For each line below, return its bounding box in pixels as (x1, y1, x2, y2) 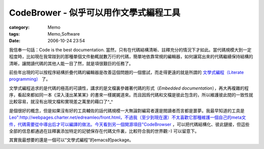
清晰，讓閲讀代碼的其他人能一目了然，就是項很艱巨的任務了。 (9, 60, 133, 66)
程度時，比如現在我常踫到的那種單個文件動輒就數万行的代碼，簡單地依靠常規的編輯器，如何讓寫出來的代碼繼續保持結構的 (9, 54, 253, 59)
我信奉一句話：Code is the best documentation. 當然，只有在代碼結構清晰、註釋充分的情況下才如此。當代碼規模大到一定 (9, 47, 252, 53)
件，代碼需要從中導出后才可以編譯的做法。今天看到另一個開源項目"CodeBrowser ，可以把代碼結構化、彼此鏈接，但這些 (9, 121, 250, 127)
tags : (9, 31, 20, 37)
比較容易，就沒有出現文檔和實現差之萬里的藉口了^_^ (9, 99, 113, 105)
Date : (9, 38, 21, 44)
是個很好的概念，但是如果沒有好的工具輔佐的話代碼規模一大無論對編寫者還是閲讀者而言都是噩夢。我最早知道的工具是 (9, 108, 244, 113)
